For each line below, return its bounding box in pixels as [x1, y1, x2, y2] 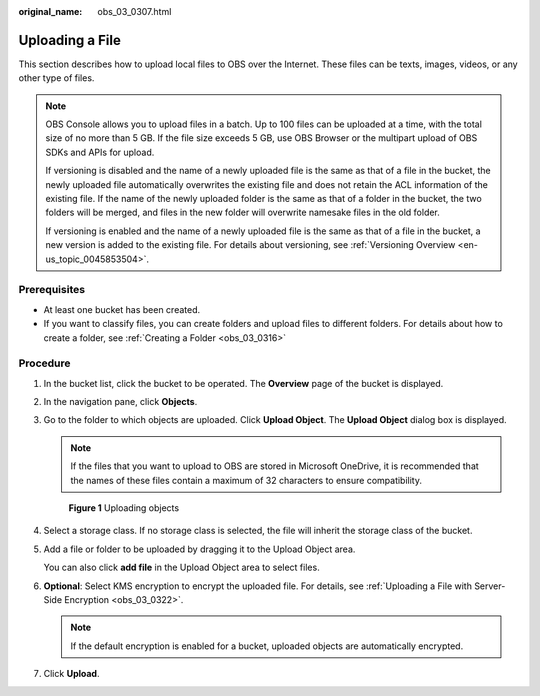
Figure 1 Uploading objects [68, 502, 180, 514]
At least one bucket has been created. [43, 303, 201, 315]
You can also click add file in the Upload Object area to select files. [43, 561, 320, 574]
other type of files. [18, 72, 95, 84]
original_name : [18, 6, 83, 17]
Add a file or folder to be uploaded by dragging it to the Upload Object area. [43, 543, 356, 555]
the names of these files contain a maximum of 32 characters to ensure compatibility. [70, 474, 422, 486]
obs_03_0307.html [97, 6, 172, 17]
